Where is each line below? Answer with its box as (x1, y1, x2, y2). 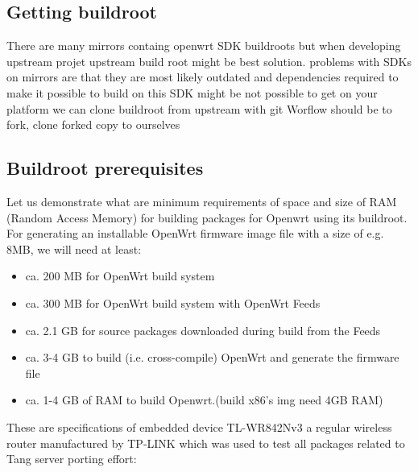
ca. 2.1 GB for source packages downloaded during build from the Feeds (25, 321, 381, 338)
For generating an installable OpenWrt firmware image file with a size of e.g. (6, 225, 384, 242)
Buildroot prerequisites (6, 155, 204, 180)
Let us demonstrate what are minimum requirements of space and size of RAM (6, 193, 397, 209)
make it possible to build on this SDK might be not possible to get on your (6, 84, 378, 101)
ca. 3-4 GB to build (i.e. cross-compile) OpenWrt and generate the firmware (25, 349, 399, 366)
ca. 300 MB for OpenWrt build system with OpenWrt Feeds (25, 294, 321, 311)
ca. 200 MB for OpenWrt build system (25, 267, 215, 284)
